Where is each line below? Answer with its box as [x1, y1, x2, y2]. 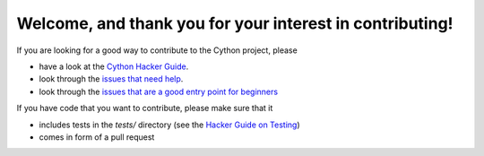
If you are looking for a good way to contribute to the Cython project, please [16, 45, 298, 56]
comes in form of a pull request [39, 131, 155, 143]
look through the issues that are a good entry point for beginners [39, 86, 278, 97]
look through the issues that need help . [39, 74, 184, 84]
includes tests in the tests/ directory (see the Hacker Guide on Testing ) [39, 119, 300, 130]
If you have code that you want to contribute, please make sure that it [16, 103, 273, 114]
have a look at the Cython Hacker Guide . [39, 61, 189, 72]
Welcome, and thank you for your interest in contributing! [16, 13, 454, 33]
